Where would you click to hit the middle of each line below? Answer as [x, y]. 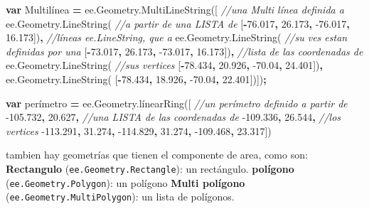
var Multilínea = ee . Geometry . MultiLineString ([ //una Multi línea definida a [175, 9]
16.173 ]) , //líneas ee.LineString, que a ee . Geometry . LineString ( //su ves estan [177, 37]
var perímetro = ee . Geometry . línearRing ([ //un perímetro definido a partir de [177, 103]
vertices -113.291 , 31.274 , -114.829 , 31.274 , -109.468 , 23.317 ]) [139, 130]
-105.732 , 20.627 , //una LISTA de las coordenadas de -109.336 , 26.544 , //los [173, 117]
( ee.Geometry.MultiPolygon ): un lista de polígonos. [120, 197]
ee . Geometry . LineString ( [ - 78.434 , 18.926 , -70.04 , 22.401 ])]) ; [136, 79]
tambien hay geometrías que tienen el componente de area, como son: [157, 155]
